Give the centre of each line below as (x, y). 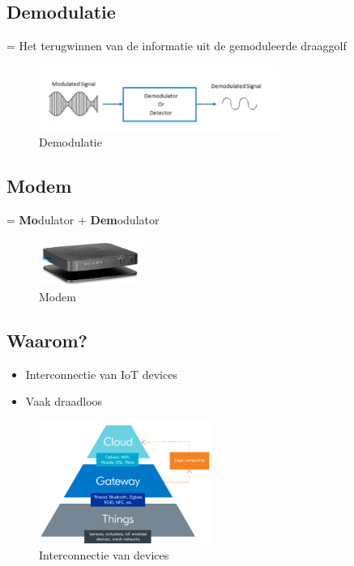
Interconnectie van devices (104, 554)
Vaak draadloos (64, 401)
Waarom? (47, 340)
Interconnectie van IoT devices (101, 374)
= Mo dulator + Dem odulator (83, 220)
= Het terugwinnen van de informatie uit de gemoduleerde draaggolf (177, 46)
